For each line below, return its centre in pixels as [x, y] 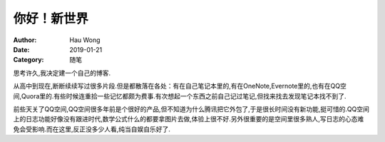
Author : [25, 40]
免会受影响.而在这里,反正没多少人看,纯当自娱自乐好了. [92, 129]
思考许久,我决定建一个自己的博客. [62, 73]
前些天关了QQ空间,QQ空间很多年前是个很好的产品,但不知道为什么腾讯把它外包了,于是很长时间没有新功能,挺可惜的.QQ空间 [191, 109]
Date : [21, 49]
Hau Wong [85, 40]
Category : [29, 60]
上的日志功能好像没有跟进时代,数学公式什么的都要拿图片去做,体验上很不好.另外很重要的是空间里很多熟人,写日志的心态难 [189, 119]
